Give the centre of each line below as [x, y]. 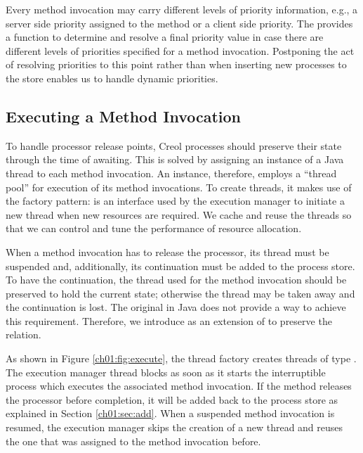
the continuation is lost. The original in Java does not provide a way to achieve [176, 307]
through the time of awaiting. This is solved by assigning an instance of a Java [175, 159]
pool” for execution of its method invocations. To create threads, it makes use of [179, 187]
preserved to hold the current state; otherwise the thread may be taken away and [180, 293]
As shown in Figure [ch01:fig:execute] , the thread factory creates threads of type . [181, 358]
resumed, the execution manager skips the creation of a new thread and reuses [174, 427]
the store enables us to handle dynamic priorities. [112, 78]
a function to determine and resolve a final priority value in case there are [165, 37]
